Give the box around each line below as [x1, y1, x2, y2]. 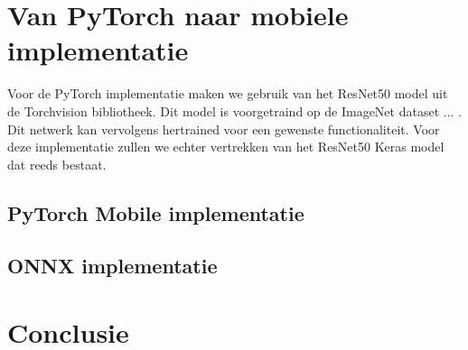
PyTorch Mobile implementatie [7, 198, 304, 226]
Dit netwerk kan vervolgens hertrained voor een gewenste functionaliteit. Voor [7, 119, 440, 138]
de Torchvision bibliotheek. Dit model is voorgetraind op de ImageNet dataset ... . [7, 101, 462, 120]
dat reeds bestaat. [7, 154, 107, 173]
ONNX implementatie [7, 252, 218, 280]
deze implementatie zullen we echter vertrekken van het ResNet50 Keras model [7, 137, 445, 156]
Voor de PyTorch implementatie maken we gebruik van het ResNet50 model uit [7, 84, 448, 103]
